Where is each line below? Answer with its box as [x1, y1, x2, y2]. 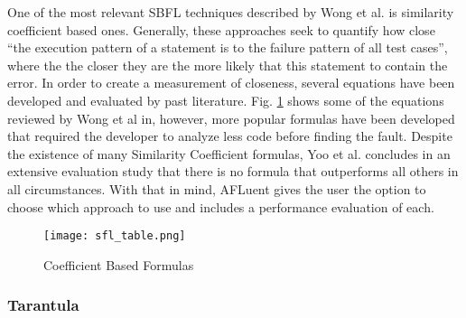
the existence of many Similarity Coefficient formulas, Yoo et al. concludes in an [7, 144, 451, 163]
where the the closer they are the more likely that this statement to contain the [7, 55, 448, 74]
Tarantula [7, 294, 79, 316]
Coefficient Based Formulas [43, 255, 194, 274]
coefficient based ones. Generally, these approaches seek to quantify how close [7, 20, 435, 39]
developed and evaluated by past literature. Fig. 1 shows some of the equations [7, 90, 444, 109]
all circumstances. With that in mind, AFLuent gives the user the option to [7, 179, 426, 198]
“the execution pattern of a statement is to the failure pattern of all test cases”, [7, 38, 448, 57]
